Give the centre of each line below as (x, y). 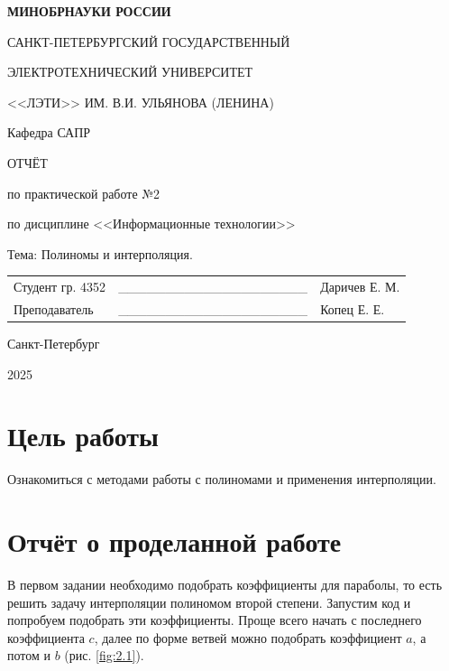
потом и (29, 655)
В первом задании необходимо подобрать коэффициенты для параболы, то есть (225, 585)
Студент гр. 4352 (60, 287)
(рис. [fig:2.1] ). (104, 655)
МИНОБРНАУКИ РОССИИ (89, 11)
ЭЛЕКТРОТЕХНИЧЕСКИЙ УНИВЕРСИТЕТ (130, 72)
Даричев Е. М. (360, 287)
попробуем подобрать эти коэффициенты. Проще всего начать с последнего (215, 620)
